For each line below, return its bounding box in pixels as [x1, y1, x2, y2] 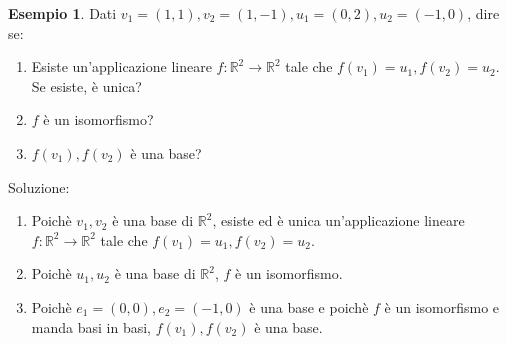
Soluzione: [8, 176, 70, 197]
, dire [467, 3, 500, 23]
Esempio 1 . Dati [8, 3, 117, 23]
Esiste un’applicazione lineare [31, 56, 212, 77]
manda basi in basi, [31, 316, 151, 337]
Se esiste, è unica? [31, 75, 142, 96]
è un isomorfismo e [384, 296, 500, 317]
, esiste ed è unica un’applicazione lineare [212, 210, 465, 231]
